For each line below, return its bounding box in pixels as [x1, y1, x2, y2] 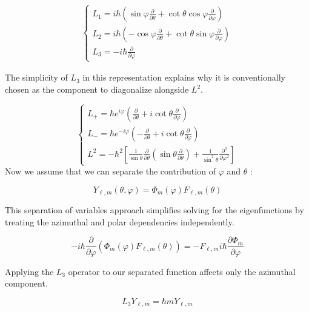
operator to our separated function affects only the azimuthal [68, 265, 296, 277]
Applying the [5, 265, 54, 277]
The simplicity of [5, 71, 68, 84]
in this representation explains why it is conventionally [82, 71, 285, 84]
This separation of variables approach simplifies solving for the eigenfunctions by [5, 204, 304, 216]
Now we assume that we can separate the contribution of [5, 165, 216, 178]
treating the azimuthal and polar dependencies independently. [5, 215, 234, 228]
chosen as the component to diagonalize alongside [5, 83, 189, 96]
